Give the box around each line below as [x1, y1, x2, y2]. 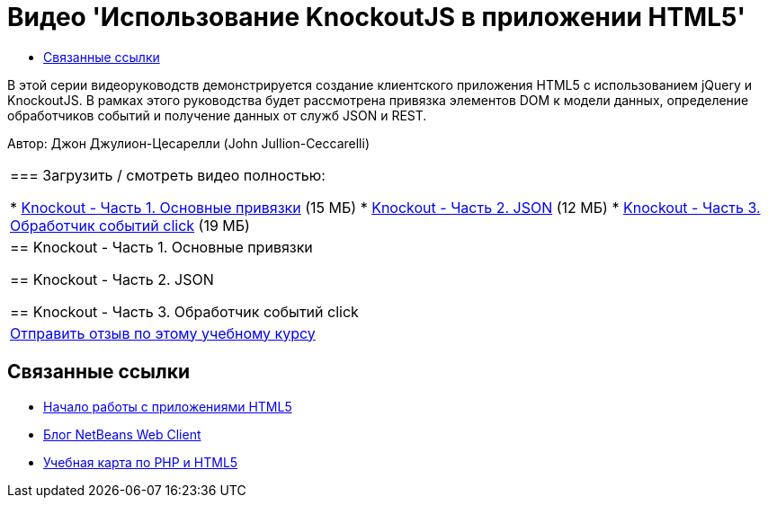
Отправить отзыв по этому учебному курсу [10, 323, 316, 342]
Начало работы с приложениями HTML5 [43, 398, 292, 414]
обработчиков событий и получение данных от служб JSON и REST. [7, 107, 427, 123]
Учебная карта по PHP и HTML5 [43, 454, 238, 470]
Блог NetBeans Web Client [43, 426, 201, 442]
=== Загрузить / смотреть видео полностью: [10, 165, 326, 184]
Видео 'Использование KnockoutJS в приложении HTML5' [7, 2, 746, 32]
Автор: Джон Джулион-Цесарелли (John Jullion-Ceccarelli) [7, 135, 370, 151]
